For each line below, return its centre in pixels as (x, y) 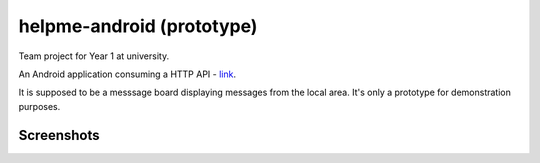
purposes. (39, 106)
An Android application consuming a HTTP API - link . (127, 74)
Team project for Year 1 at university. (94, 56)
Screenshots (59, 135)
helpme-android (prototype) (138, 26)
